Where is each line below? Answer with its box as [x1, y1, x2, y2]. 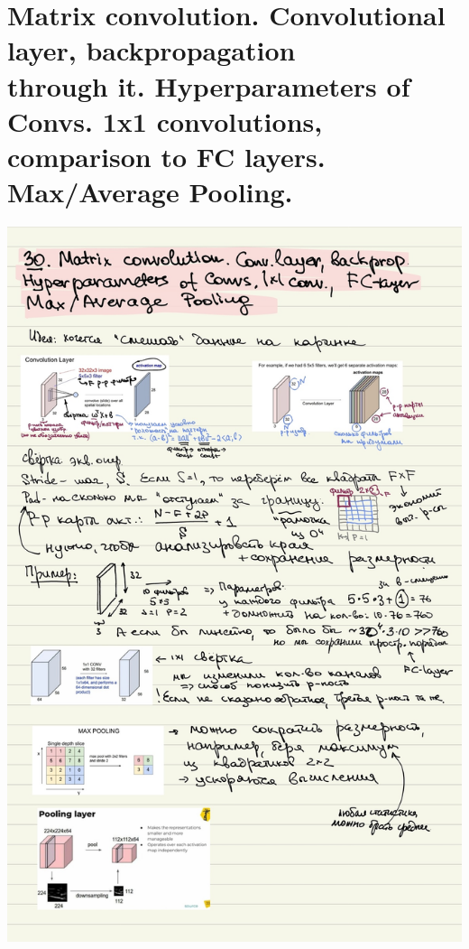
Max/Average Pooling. [7, 173, 293, 210]
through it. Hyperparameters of [7, 67, 410, 104]
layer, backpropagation [7, 32, 296, 69]
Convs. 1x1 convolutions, [7, 102, 323, 139]
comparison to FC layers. [7, 137, 326, 174]
